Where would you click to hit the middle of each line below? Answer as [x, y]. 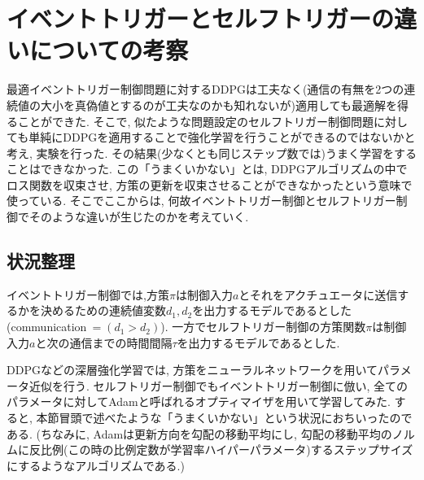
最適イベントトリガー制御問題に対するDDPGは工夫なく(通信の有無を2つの [205, 89]
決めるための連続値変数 [103, 310]
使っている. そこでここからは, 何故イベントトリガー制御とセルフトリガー [201, 201]
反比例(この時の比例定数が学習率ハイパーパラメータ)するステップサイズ [221, 449]
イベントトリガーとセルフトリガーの [201, 18]
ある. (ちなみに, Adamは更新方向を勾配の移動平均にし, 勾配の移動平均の [199, 433]
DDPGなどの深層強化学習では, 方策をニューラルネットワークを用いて [192, 370]
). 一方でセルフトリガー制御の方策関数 [263, 327]
